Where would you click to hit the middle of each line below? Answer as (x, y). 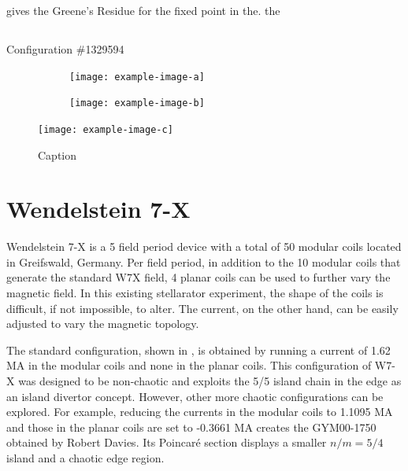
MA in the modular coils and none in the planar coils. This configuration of (189, 365)
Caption (57, 155)
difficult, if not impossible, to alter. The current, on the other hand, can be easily (202, 308)
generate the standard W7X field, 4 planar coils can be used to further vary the (198, 277)
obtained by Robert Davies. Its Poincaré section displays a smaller (167, 442)
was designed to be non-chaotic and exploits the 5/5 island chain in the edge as (210, 381)
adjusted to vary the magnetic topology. (103, 324)
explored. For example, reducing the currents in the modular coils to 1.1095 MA (200, 412)
